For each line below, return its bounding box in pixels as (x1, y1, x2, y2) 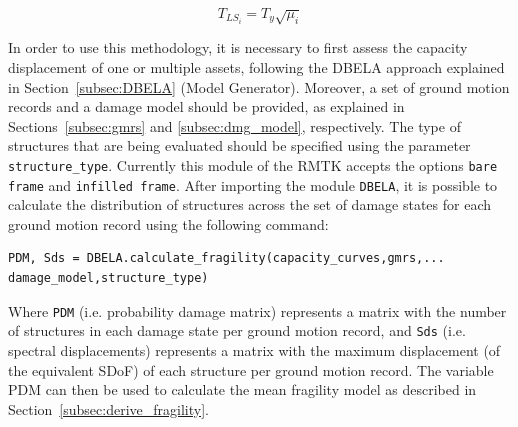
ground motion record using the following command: (8, 213, 329, 234)
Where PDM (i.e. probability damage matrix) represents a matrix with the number (8, 300, 507, 321)
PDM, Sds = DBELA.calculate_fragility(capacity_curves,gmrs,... (8, 251, 445, 266)
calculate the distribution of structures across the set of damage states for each (8, 194, 491, 215)
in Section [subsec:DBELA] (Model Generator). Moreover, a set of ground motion (8, 76, 510, 97)
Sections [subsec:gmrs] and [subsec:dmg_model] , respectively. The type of (8, 115, 461, 136)
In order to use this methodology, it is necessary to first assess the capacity (8, 37, 468, 58)
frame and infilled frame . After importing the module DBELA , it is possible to (8, 174, 498, 195)
